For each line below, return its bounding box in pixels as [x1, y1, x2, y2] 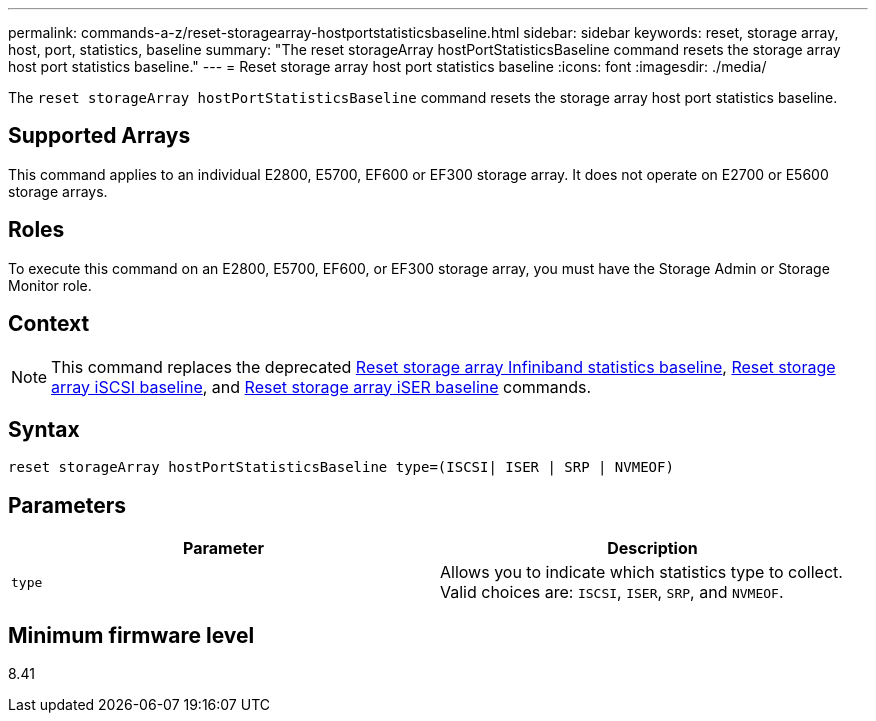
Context [8, 311, 90, 337]
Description [607, 538, 698, 559]
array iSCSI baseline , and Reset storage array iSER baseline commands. [51, 376, 592, 397]
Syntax [8, 416, 80, 442]
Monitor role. [8, 276, 92, 294]
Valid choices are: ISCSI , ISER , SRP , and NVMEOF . [440, 582, 784, 603]
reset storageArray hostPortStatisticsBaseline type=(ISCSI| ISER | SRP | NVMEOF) [8, 459, 674, 476]
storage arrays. [8, 182, 108, 200]
